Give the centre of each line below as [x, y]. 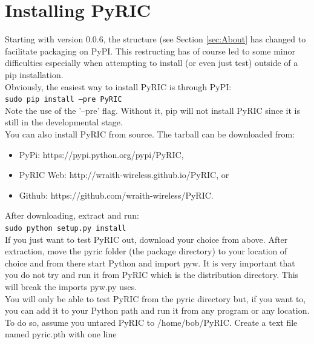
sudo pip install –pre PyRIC [64, 100]
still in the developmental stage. [64, 122]
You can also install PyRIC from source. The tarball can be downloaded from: [150, 134]
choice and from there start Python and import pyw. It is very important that [150, 263]
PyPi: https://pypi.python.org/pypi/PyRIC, [101, 154]
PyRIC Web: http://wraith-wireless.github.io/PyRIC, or [124, 175]
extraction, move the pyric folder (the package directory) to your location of [146, 251]
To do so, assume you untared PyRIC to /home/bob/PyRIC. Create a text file [151, 322]
